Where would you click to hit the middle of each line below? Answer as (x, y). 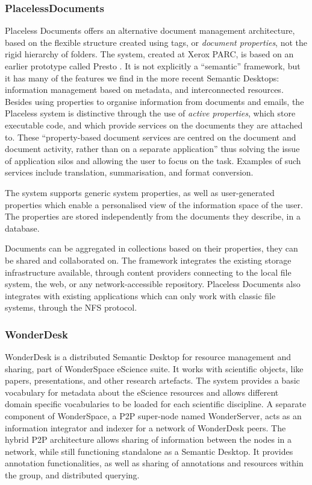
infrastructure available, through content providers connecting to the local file (148, 272)
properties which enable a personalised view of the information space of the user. (154, 204)
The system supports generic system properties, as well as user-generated (140, 192)
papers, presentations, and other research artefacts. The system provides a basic (152, 380)
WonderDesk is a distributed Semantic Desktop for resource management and (148, 357)
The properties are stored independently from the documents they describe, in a (153, 216)
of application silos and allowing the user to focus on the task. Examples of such (153, 160)
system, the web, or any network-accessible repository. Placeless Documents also (153, 284)
